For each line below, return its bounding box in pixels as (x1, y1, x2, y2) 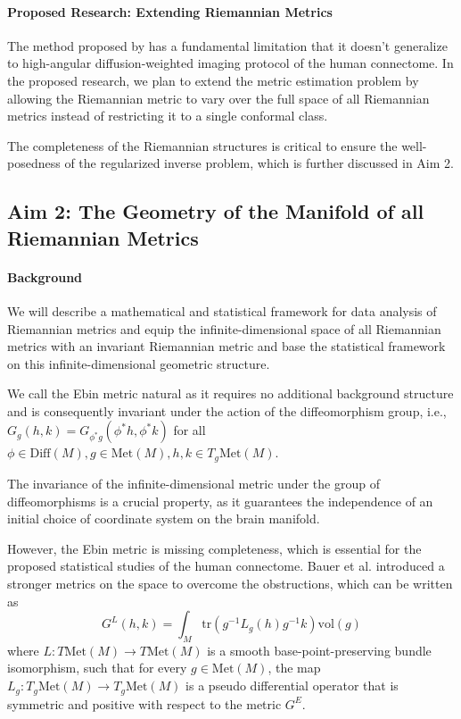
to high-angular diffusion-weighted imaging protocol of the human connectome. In (7, 54, 454, 72)
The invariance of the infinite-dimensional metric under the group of (7, 473, 380, 492)
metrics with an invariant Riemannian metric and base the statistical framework (7, 337, 446, 355)
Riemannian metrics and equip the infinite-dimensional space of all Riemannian (7, 319, 441, 338)
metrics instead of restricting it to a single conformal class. (7, 106, 328, 125)
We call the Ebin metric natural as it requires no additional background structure (7, 384, 454, 403)
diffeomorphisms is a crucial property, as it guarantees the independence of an (7, 491, 433, 510)
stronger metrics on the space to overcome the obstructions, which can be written (7, 573, 453, 592)
